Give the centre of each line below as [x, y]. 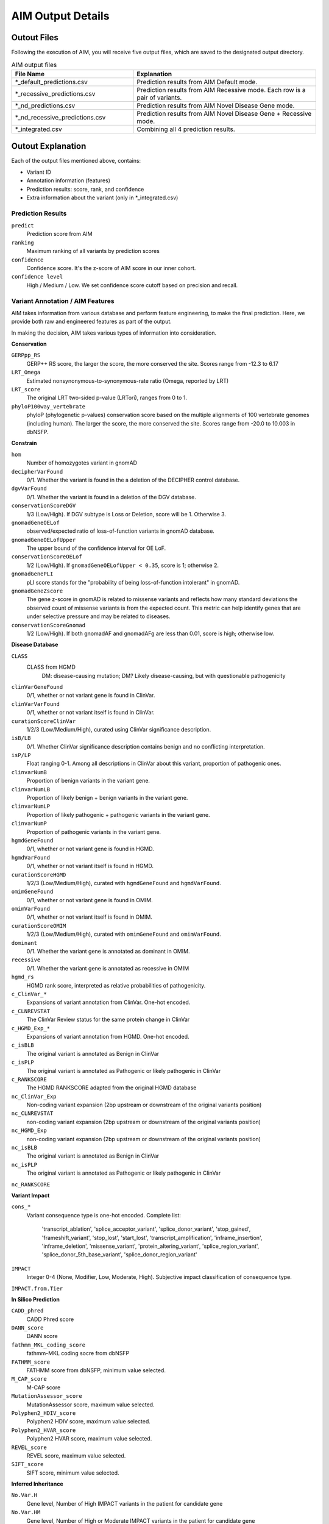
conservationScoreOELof [47, 557]
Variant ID [39, 172]
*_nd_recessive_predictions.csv [60, 117]
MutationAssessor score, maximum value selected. [90, 1405]
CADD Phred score [50, 1319]
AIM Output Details [60, 16]
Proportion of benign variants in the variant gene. [88, 781]
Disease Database [35, 645]
